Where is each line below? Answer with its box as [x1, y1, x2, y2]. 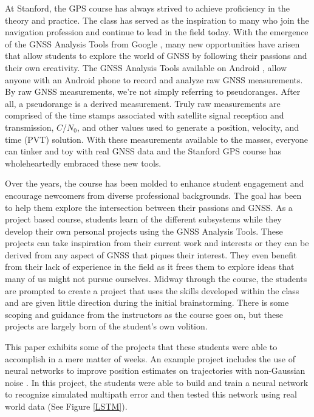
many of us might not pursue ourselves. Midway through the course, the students [5, 272, 307, 285]
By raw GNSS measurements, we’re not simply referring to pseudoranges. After [5, 85, 301, 98]
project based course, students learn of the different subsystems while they [5, 213, 282, 226]
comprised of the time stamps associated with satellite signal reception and [5, 109, 284, 122]
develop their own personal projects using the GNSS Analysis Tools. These [5, 224, 283, 237]
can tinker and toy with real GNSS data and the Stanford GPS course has [5, 145, 281, 157]
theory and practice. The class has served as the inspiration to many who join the [5, 13, 309, 26]
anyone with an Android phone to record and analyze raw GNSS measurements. [5, 73, 303, 86]
